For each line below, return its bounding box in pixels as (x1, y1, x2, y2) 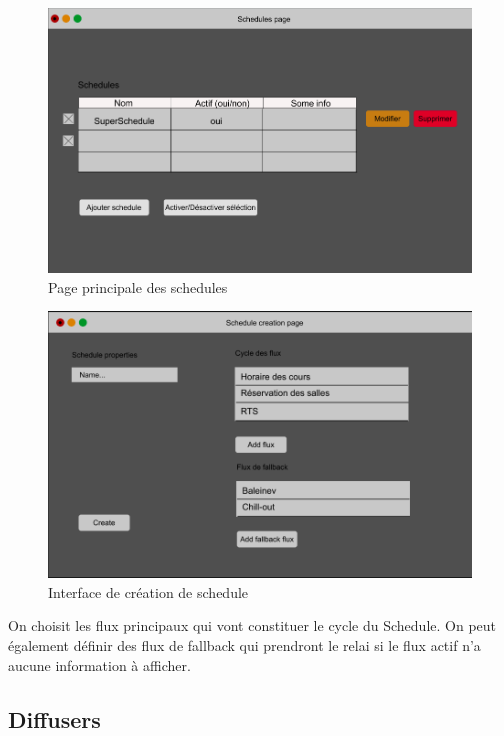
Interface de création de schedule (48, 581, 249, 602)
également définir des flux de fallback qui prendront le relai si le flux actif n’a (8, 635, 481, 656)
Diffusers (8, 703, 101, 734)
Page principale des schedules (48, 276, 228, 297)
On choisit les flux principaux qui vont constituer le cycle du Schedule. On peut (8, 615, 497, 636)
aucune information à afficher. (8, 654, 191, 675)
